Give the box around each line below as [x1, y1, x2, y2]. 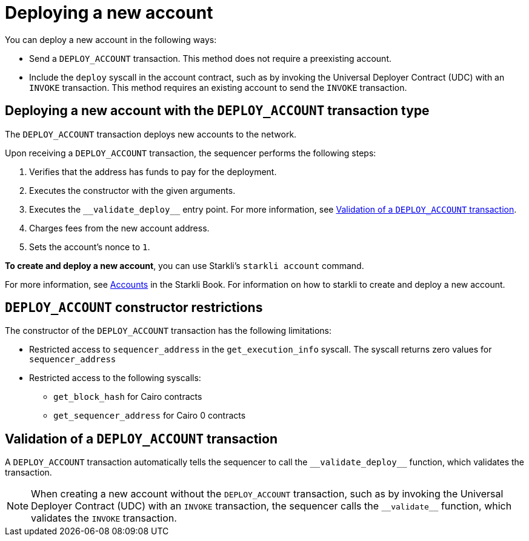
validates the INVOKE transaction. [31, 512, 177, 525]
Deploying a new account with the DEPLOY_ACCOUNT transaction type [5, 103, 430, 119]
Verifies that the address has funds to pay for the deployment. [29, 166, 277, 177]
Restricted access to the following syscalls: [29, 373, 201, 383]
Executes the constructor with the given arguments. [29, 185, 236, 196]
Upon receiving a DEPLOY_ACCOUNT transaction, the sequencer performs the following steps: [5, 147, 376, 158]
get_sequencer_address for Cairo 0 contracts [53, 410, 246, 421]
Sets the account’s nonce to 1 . [29, 241, 150, 252]
